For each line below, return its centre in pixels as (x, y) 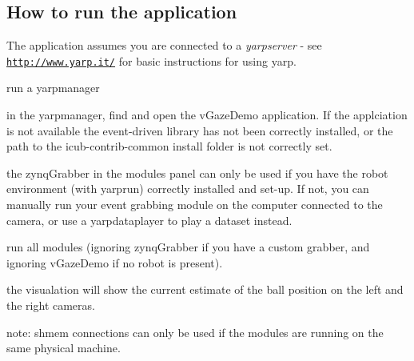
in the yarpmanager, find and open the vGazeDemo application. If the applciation (207, 115)
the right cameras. (51, 305)
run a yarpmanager (53, 88)
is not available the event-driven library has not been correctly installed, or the (200, 130)
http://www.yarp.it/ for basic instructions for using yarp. (151, 60)
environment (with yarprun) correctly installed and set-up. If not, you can (188, 189)
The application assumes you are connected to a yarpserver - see (164, 45)
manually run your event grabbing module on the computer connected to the (195, 205)
